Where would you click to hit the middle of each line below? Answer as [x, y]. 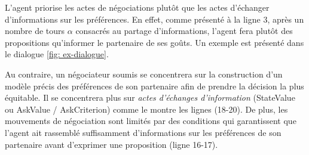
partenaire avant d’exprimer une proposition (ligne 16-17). [111, 144]
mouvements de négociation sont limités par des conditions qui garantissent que [151, 121]
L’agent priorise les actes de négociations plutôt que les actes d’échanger [137, 7]
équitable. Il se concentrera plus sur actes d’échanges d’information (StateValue [150, 97]
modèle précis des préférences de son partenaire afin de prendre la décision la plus [154, 86]
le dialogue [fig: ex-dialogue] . [57, 54]
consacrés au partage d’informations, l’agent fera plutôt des [184, 31]
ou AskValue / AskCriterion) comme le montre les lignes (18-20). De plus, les [146, 109]
